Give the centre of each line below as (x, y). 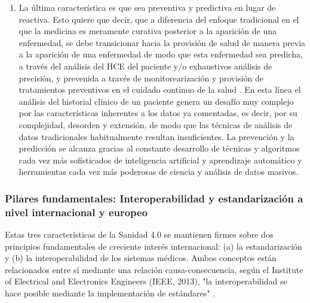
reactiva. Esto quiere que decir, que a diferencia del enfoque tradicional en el (159, 19)
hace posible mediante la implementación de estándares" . (110, 293)
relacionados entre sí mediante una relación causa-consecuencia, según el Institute (154, 269)
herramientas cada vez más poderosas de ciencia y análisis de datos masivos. (159, 172)
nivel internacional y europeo (76, 212)
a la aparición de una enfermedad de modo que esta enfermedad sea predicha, (161, 54)
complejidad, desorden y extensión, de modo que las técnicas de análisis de (156, 124)
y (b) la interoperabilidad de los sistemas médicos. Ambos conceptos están (141, 258)
